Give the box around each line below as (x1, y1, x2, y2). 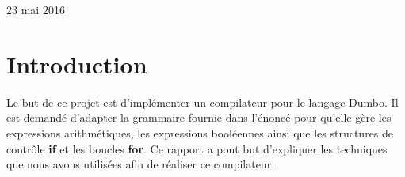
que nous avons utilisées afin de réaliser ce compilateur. (6, 156, 275, 172)
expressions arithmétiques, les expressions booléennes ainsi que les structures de (6, 124, 394, 141)
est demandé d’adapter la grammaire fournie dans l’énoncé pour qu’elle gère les (6, 109, 392, 126)
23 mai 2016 (6, 2, 65, 17)
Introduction (6, 47, 147, 80)
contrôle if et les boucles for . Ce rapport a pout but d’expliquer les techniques (6, 140, 388, 156)
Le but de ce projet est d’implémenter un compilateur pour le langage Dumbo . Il (6, 93, 399, 110)
